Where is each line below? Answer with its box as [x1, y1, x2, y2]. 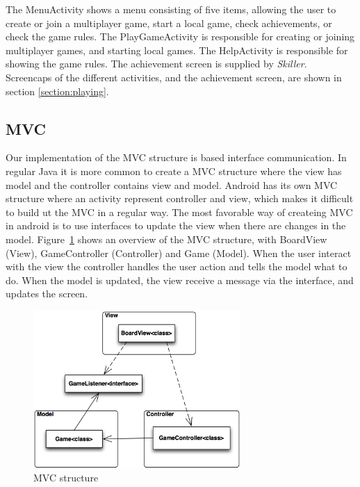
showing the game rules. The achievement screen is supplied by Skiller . [6, 56, 307, 71]
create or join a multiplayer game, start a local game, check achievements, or [6, 15, 332, 30]
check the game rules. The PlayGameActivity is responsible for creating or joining [6, 29, 355, 44]
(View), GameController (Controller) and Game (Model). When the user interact [6, 245, 352, 260]
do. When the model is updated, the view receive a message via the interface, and [6, 272, 354, 287]
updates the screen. [6, 286, 88, 301]
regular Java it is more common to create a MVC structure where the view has [6, 163, 342, 178]
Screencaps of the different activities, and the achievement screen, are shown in [6, 69, 342, 84]
